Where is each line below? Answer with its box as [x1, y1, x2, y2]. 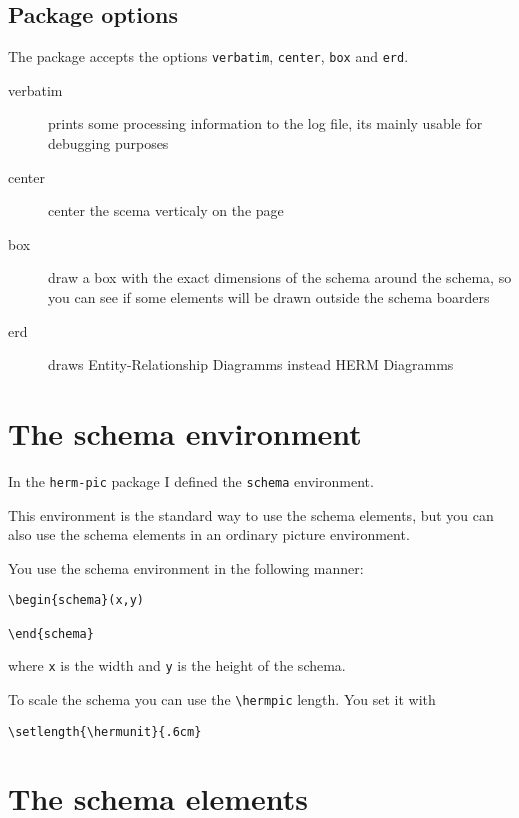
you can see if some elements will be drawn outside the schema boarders [48, 287, 490, 308]
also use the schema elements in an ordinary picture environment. [8, 524, 410, 545]
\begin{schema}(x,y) [8, 593, 145, 608]
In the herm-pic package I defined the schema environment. [8, 470, 374, 491]
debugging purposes [48, 133, 169, 154]
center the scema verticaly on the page [48, 200, 284, 221]
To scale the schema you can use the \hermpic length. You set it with [8, 688, 436, 709]
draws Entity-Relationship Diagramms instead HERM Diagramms [48, 354, 454, 375]
